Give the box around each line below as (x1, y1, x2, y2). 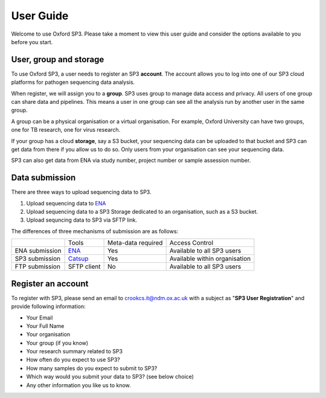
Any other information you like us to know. (26, 381, 131, 389)
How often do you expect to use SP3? (26, 356, 120, 364)
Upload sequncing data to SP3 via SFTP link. (26, 216, 138, 223)
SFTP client (68, 263, 101, 271)
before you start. (11, 38, 53, 45)
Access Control (169, 239, 214, 247)
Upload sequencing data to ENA (26, 199, 106, 207)
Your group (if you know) (26, 339, 89, 347)
